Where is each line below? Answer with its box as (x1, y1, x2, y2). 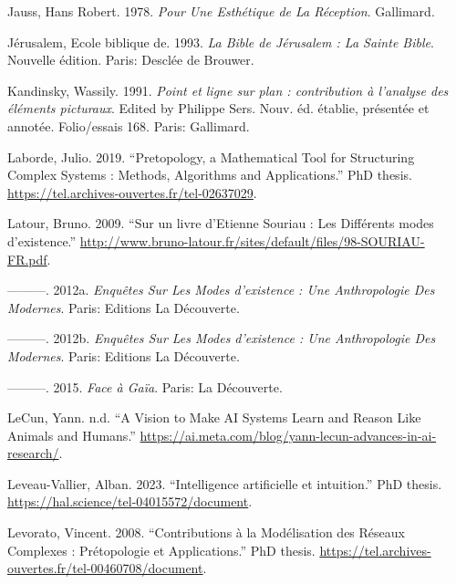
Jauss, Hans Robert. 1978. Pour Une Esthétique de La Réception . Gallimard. (7, 2, 435, 20)
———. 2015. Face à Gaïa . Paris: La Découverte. (7, 377, 283, 396)
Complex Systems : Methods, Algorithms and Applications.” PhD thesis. (7, 165, 412, 184)
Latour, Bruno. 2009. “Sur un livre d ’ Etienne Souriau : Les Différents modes (7, 214, 434, 233)
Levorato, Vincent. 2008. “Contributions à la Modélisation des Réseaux (7, 523, 405, 542)
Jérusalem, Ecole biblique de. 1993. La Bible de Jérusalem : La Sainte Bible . (7, 32, 434, 51)
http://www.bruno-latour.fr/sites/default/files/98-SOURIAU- (79, 231, 425, 250)
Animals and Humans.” (7, 425, 136, 444)
